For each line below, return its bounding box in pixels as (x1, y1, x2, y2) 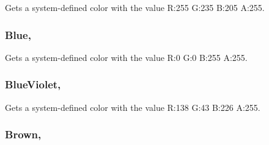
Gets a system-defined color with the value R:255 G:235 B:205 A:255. (5, 1, 265, 13)
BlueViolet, (5, 77, 61, 92)
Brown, (5, 127, 42, 142)
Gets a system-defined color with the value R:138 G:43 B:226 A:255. (5, 101, 260, 113)
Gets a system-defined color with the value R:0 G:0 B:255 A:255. (5, 51, 248, 63)
